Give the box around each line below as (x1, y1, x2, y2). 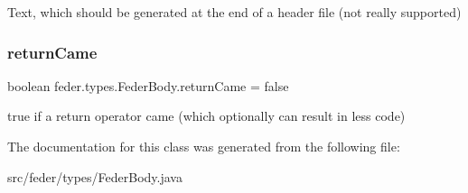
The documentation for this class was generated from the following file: (7, 137, 400, 155)
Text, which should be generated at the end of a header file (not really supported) (7, 3, 462, 21)
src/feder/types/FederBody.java (7, 167, 183, 186)
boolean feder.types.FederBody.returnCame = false (7, 76, 289, 95)
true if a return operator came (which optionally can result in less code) (7, 106, 406, 125)
